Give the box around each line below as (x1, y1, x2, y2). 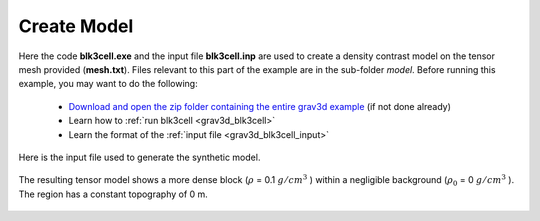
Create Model (18, 15, 134, 37)
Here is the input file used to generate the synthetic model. (18, 151, 261, 163)
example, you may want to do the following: (18, 78, 199, 90)
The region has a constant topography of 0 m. (18, 188, 209, 200)
